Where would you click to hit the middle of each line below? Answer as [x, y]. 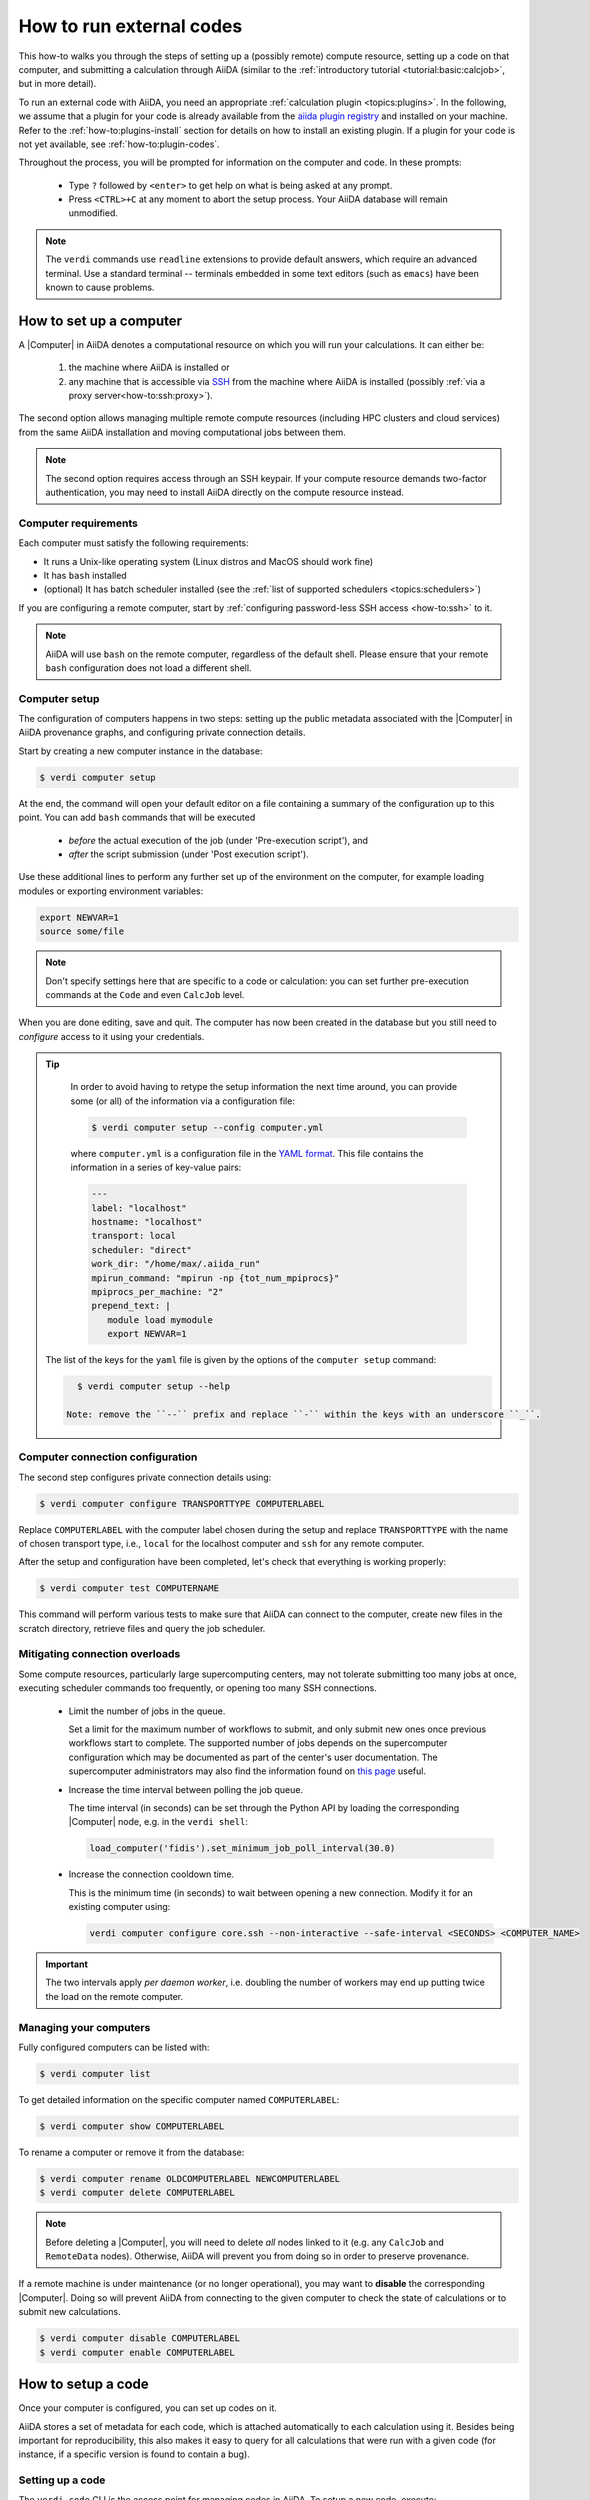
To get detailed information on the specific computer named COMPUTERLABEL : [179, 2099]
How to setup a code [83, 2384]
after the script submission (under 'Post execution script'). [188, 854]
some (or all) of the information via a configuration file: [182, 1101]
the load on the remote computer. [114, 1996]
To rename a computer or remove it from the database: [131, 2152]
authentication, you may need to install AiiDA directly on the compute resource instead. [225, 492]
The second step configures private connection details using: [145, 1477]
